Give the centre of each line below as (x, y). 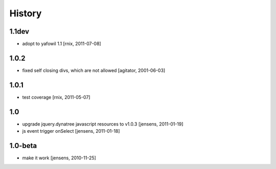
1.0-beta (23, 146)
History (26, 13)
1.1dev (19, 31)
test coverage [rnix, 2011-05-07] (56, 97)
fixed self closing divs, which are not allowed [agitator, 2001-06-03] (94, 70)
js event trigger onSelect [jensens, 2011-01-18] (71, 131)
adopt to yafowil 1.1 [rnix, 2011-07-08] (62, 44)
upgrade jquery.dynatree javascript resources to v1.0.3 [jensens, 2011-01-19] (103, 124)
